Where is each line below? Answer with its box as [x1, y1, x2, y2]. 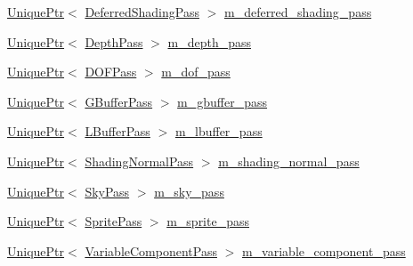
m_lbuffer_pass [174, 122, 263, 141]
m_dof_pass [161, 62, 231, 81]
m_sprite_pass [166, 212, 249, 230]
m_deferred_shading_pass [223, 3, 372, 20]
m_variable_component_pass [241, 241, 406, 260]
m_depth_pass [167, 32, 251, 51]
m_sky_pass [154, 181, 224, 200]
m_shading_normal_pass [218, 151, 360, 170]
